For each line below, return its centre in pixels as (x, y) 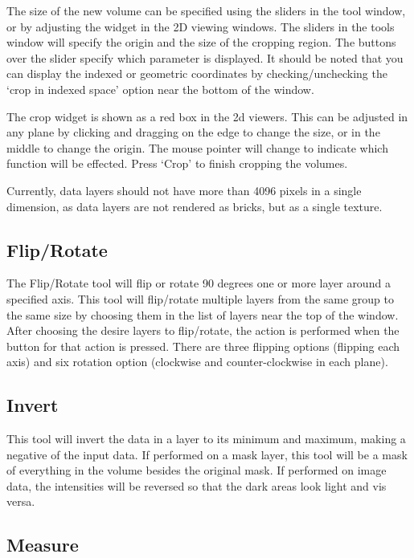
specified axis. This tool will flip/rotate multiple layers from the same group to (200, 298)
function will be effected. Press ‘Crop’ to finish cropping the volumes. (177, 163)
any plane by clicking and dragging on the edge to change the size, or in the (193, 132)
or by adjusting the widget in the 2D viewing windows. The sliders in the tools (201, 26)
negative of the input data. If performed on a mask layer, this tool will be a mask (207, 454)
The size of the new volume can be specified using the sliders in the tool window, (206, 10)
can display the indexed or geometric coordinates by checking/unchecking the (197, 73)
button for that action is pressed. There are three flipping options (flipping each (203, 346)
